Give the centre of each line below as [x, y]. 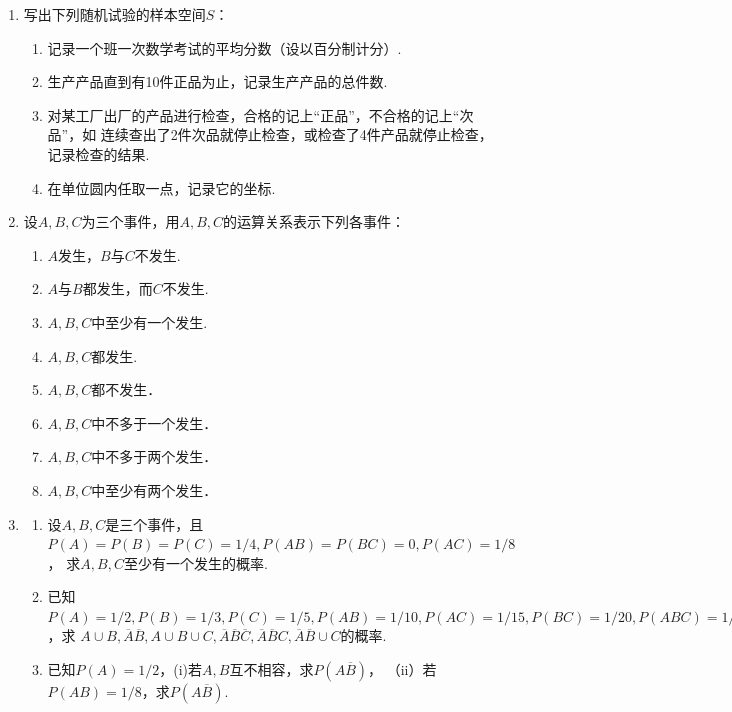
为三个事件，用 [130, 221]
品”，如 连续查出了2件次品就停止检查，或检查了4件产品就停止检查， [270, 134]
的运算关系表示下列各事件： [314, 221]
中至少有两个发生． [154, 489]
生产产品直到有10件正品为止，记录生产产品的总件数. [217, 81]
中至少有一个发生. [149, 321]
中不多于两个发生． [154, 456]
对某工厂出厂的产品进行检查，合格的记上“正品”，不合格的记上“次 [260, 114]
